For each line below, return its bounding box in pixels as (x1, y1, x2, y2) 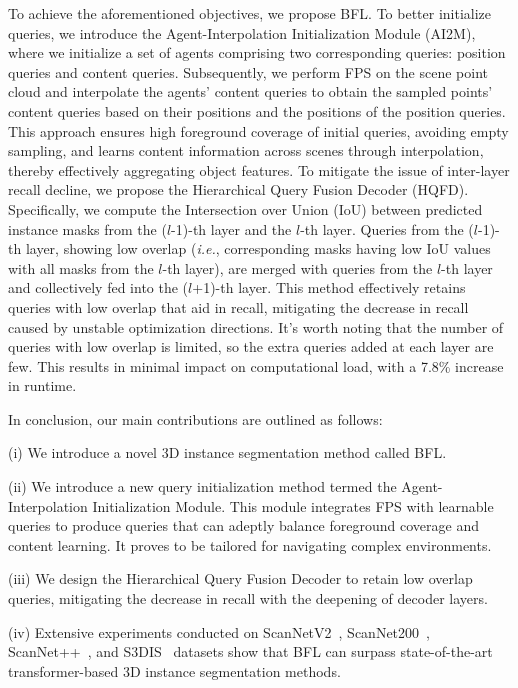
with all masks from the (8, 257, 154, 278)
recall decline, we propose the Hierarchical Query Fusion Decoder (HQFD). (8, 179, 469, 200)
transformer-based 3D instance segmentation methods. (8, 660, 341, 681)
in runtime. (8, 375, 77, 396)
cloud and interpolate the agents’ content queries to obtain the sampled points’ (8, 81, 493, 102)
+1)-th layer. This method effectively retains (192, 277, 466, 298)
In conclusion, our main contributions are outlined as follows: (8, 408, 383, 429)
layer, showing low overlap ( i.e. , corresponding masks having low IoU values (25, 238, 491, 259)
